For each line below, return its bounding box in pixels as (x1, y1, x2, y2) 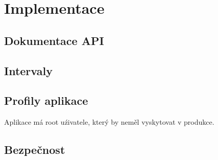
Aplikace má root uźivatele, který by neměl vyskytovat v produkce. (4, 117, 214, 127)
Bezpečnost (4, 142, 65, 157)
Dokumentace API (4, 32, 104, 48)
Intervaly (4, 62, 53, 78)
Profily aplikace (4, 93, 88, 108)
